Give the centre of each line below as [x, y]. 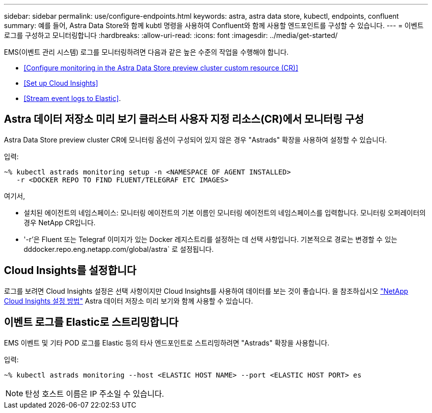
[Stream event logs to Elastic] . [72, 98]
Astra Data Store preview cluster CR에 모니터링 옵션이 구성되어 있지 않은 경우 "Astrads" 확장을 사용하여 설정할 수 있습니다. [196, 139]
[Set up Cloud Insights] [61, 83]
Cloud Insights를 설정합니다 [70, 271]
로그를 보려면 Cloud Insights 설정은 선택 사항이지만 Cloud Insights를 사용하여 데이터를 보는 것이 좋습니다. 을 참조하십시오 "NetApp [206, 291]
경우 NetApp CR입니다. [60, 222]
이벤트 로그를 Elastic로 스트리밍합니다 [91, 322]
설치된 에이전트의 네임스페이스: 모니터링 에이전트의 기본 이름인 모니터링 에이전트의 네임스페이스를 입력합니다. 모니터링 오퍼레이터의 [225, 212]
